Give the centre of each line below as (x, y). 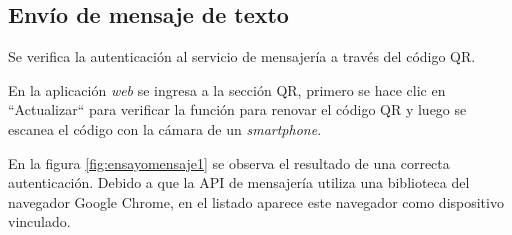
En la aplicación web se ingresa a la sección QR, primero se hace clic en (227, 89)
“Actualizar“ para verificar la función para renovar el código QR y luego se (237, 109)
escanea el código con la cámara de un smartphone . (165, 128)
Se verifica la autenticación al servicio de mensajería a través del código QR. (242, 56)
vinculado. (39, 221)
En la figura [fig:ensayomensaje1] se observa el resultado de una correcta (229, 162)
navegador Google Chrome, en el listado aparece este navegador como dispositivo (256, 201)
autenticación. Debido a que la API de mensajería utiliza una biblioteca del (239, 182)
